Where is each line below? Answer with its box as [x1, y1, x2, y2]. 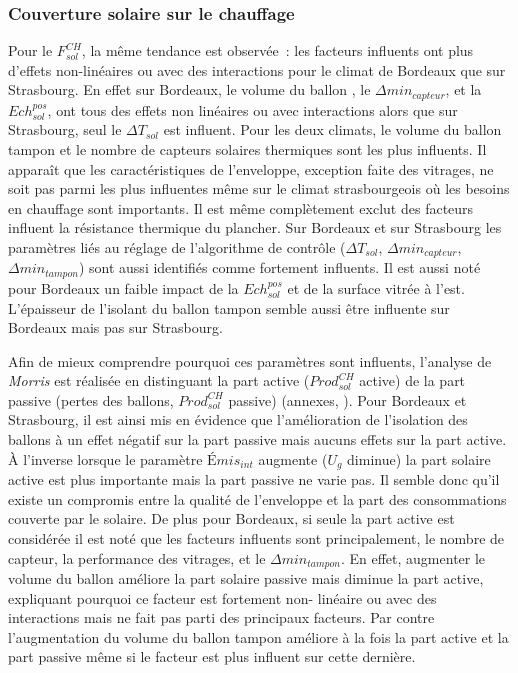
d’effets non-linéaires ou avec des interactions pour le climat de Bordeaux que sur [8, 59, 506, 80]
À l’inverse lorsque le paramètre [8, 448, 203, 469]
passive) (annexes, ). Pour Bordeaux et [228, 389, 467, 410]
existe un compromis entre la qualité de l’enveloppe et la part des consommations [8, 488, 507, 509]
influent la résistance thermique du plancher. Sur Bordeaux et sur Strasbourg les [8, 217, 502, 238]
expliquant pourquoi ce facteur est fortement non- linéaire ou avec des [8, 587, 437, 608]
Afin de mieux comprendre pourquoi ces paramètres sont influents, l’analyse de [8, 350, 492, 371]
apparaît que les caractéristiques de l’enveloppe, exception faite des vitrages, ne [8, 158, 494, 179]
